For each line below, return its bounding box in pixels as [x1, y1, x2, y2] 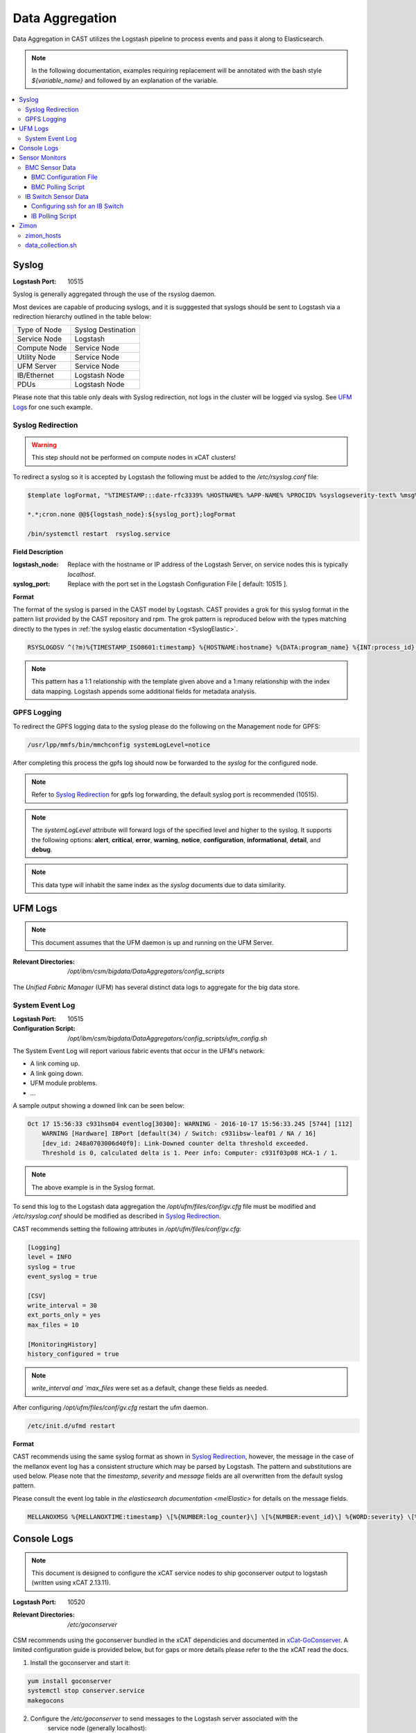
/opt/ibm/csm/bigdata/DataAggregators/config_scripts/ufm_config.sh [67, 1034, 268, 1043]
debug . [31, 846, 53, 854]
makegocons [27, 1696, 64, 1705]
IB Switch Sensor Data [25, 193, 89, 201]
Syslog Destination [74, 325, 136, 335]
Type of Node [17, 325, 62, 335]
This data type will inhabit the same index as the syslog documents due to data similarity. [31, 880, 286, 889]
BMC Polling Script [31, 182, 85, 191]
